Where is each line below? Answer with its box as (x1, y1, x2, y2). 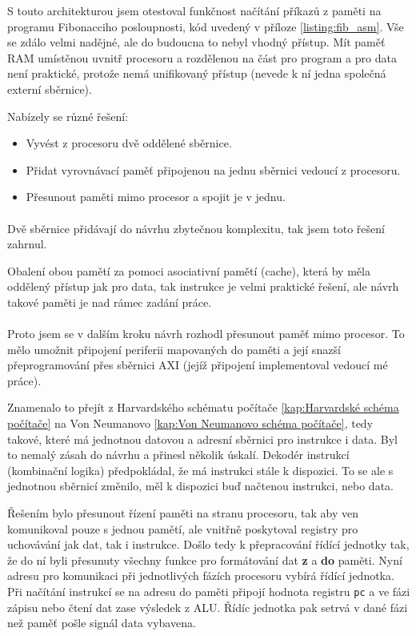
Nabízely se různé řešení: (7, 107, 129, 124)
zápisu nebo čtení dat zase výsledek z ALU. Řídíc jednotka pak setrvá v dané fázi (7, 598, 408, 615)
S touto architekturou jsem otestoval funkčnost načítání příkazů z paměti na (7, 2, 382, 18)
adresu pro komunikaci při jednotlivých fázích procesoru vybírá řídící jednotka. (7, 567, 394, 584)
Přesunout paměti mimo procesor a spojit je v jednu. (26, 188, 286, 205)
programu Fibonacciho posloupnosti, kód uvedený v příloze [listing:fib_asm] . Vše (7, 18, 404, 34)
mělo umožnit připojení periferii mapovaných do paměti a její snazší (7, 340, 341, 357)
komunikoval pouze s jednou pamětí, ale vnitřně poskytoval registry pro (7, 520, 358, 537)
